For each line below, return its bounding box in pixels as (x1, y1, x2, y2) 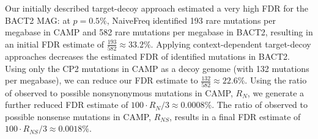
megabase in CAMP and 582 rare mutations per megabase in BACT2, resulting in (5, 26, 313, 38)
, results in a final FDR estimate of (169, 110, 301, 123)
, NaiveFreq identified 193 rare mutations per (106, 13, 276, 26)
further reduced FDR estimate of (5, 98, 128, 111)
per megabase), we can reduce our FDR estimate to (5, 74, 198, 87)
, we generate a (247, 86, 305, 99)
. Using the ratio (245, 74, 307, 87)
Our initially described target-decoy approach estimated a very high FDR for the (5, 2, 309, 14)
